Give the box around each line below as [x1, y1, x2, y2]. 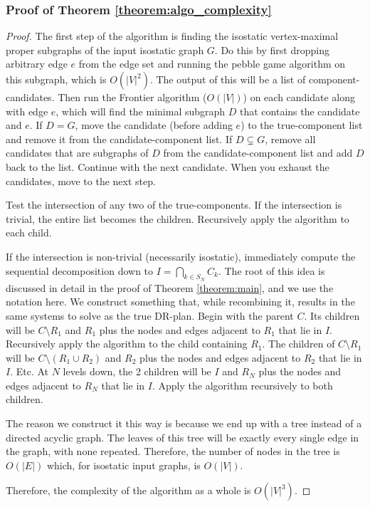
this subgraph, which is [6, 72, 107, 86]
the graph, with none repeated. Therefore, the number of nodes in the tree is [6, 444, 340, 459]
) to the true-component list [240, 117, 363, 132]
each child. [6, 225, 52, 240]
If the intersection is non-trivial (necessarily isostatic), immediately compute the [6, 249, 356, 263]
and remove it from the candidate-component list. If [6, 131, 233, 146]
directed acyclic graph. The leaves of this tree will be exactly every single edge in [6, 429, 359, 444]
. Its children [304, 308, 360, 323]
